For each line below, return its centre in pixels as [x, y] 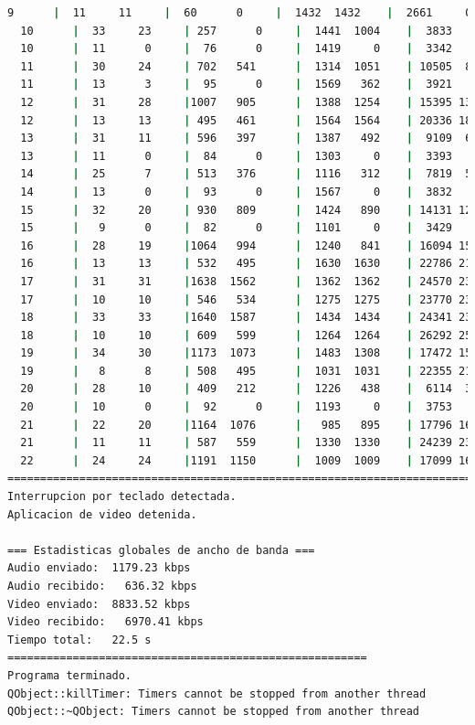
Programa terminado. [70, 675]
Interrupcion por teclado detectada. [122, 497]
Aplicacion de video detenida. [102, 514]
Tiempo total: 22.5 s [79, 640]
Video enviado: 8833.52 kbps [99, 604]
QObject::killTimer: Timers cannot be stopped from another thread [217, 693]
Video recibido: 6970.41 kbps [106, 622]
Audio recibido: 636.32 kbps [102, 586]
